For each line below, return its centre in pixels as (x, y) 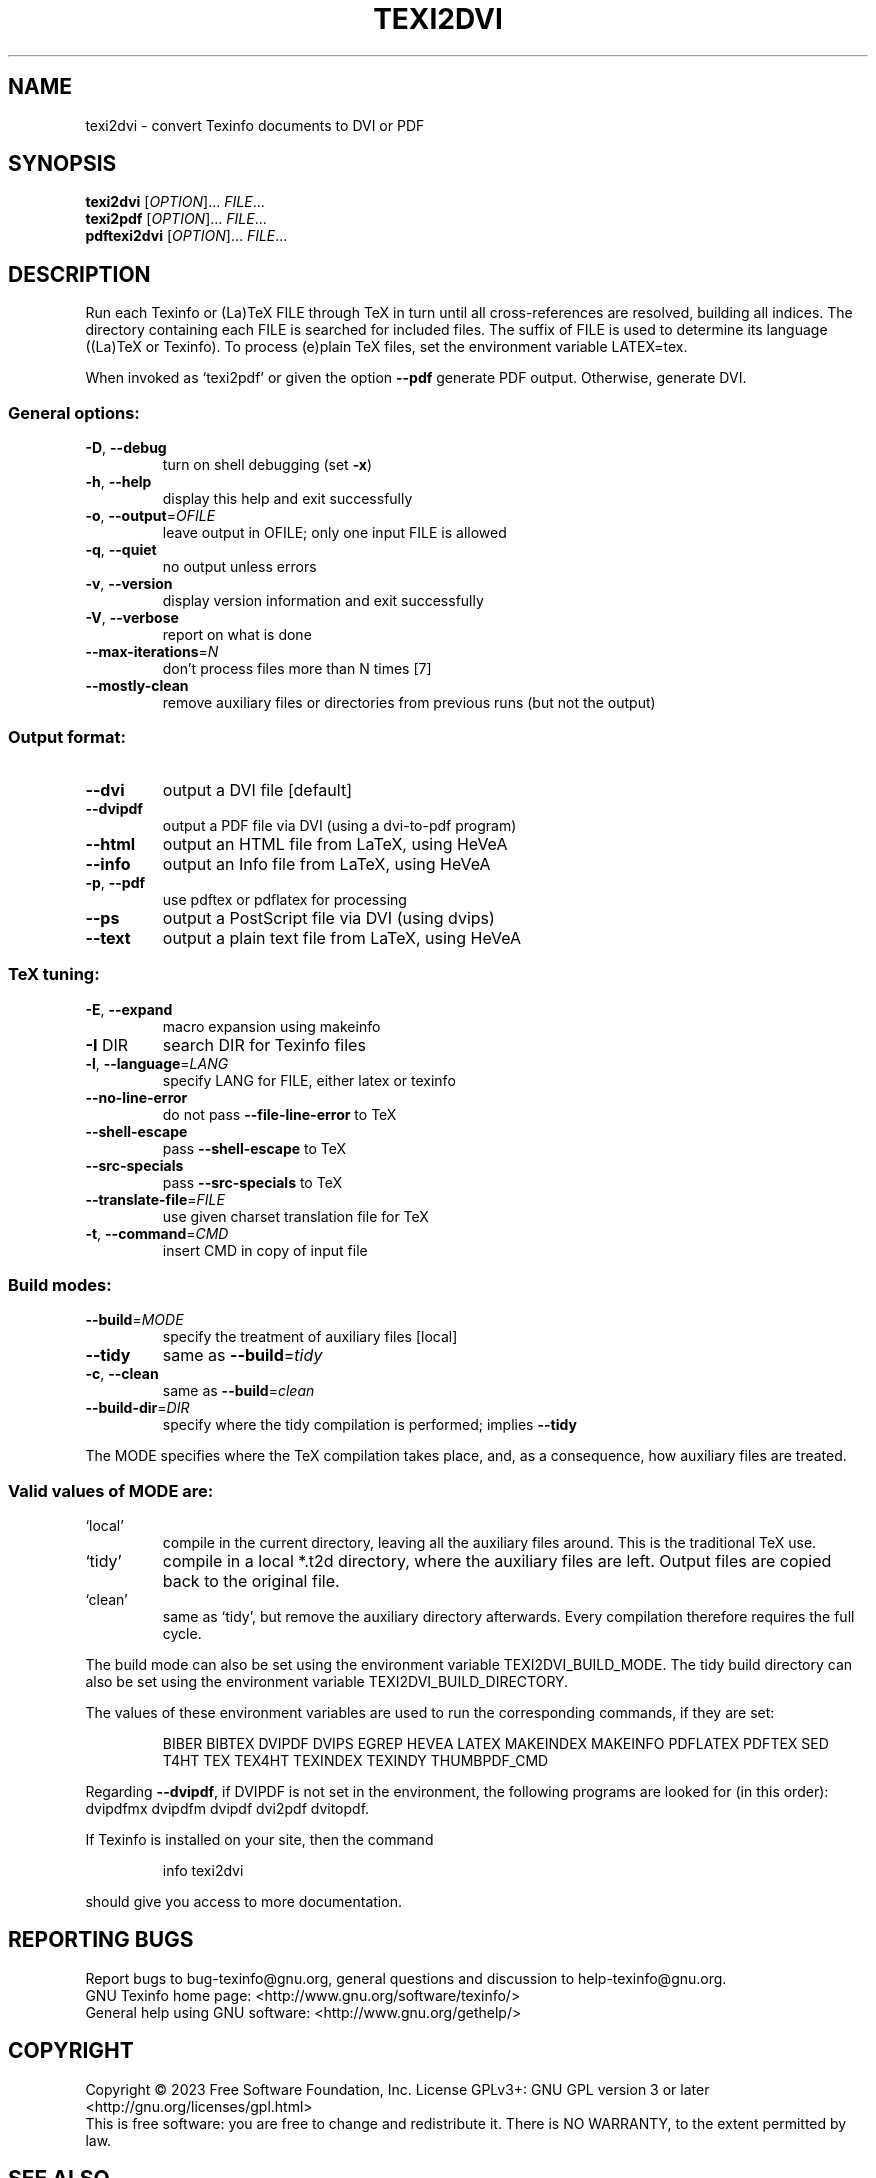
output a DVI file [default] (257, 789)
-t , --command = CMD (157, 1233)
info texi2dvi (203, 1871)
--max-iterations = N (152, 652)
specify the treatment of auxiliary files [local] (310, 1337)
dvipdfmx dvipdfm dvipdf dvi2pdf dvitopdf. (227, 1809)
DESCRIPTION (79, 274)
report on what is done (237, 635)
